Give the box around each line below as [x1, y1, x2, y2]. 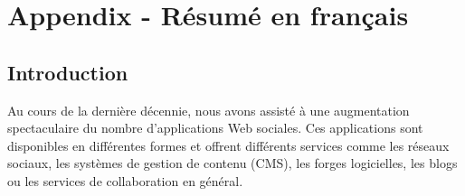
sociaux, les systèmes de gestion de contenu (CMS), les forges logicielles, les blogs [7, 154, 458, 173]
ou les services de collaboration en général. [7, 171, 243, 190]
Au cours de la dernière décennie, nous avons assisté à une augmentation [7, 100, 410, 119]
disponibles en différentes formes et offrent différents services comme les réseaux [7, 135, 450, 154]
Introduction [7, 58, 128, 86]
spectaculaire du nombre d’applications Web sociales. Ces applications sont [7, 118, 423, 137]
